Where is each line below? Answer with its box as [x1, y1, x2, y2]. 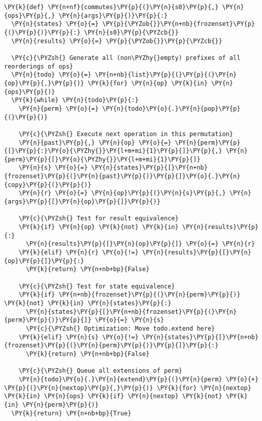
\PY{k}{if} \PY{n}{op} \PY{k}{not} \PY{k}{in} [18, 223, 179, 231]
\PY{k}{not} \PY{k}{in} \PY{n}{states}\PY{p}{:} [4, 299, 172, 307]
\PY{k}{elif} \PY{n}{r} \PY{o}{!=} [18, 249, 139, 256]
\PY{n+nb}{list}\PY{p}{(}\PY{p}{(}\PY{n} [94, 71, 237, 79]
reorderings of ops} [4, 62, 74, 70]
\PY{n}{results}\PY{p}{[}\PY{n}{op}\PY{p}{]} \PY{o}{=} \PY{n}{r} [25, 240, 255, 248]
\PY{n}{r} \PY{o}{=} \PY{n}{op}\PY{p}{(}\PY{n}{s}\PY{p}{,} [18, 189, 226, 197]
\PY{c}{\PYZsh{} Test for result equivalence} [18, 215, 179, 222]
